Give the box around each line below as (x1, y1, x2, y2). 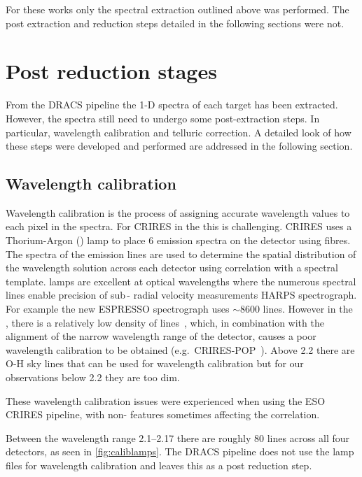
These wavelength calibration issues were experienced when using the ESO (6, 393, 326, 408)
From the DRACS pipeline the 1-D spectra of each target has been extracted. (6, 97, 338, 112)
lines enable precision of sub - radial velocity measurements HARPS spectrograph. (6, 287, 357, 302)
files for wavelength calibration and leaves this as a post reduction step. (6, 457, 312, 472)
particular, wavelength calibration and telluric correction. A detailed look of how (6, 124, 351, 139)
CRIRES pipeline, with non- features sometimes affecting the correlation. (6, 407, 320, 422)
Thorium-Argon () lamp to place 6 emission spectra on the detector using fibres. (6, 233, 351, 248)
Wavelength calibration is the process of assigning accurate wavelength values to (6, 205, 350, 220)
